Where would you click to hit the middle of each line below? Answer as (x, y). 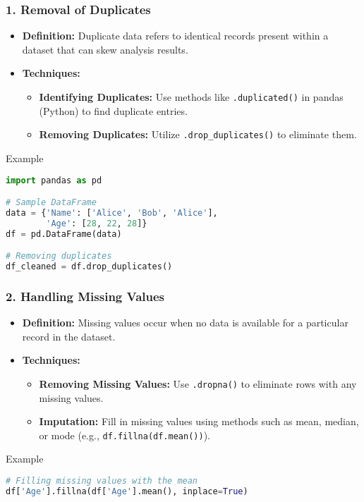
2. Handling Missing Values (85, 296)
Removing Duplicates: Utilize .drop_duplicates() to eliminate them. (198, 134)
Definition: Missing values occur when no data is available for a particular (185, 323)
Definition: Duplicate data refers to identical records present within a (175, 36)
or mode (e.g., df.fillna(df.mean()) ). (125, 435)
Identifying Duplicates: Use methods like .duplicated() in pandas (191, 97)
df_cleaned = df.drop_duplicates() (89, 267)
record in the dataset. (69, 336)
